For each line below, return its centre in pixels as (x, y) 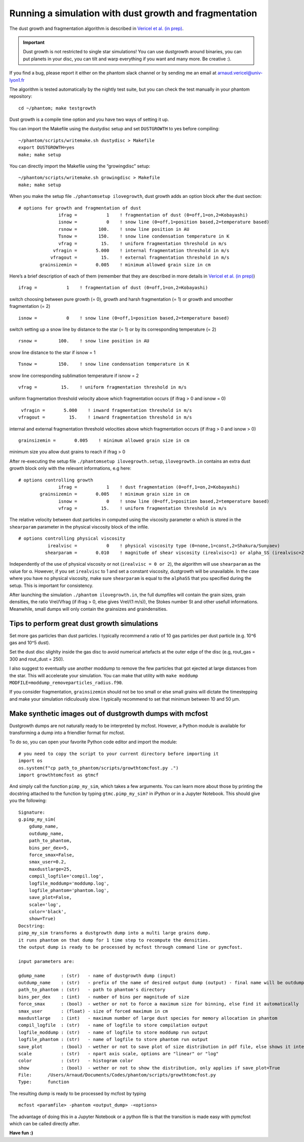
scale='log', (45, 905)
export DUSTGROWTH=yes (47, 148)
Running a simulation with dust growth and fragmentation (133, 13)
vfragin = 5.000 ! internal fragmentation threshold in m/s (141, 250)
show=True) (42, 919)
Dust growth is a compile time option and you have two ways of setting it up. (89, 120)
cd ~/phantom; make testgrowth (57, 108)
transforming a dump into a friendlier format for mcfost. (67, 733)
